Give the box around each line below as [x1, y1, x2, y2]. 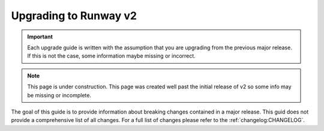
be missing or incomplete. [27, 91, 91, 99]
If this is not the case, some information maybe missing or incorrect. [27, 52, 196, 59]
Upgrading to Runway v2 [11, 9, 137, 22]
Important [27, 33, 53, 40]
